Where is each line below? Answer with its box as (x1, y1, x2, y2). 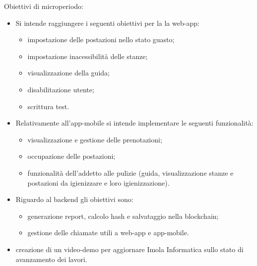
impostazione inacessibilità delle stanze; (27, 51, 148, 61)
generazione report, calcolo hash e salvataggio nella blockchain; (27, 210, 219, 221)
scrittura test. (27, 101, 69, 111)
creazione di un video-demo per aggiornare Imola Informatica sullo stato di (15, 244, 244, 254)
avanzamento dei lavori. (15, 254, 87, 264)
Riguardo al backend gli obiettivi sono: (15, 194, 133, 204)
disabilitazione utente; (27, 84, 94, 94)
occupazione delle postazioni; (27, 151, 116, 161)
